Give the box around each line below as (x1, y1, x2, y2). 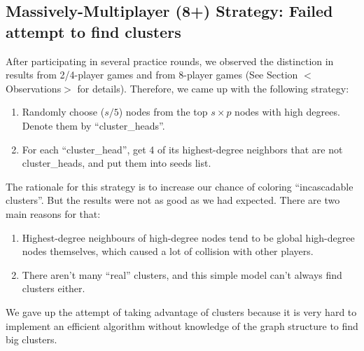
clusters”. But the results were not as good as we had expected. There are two (6, 193, 340, 207)
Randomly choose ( (22, 104, 105, 119)
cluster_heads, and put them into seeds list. (22, 156, 211, 170)
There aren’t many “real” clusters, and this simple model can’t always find (22, 267, 342, 282)
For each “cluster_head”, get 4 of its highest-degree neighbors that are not (22, 142, 343, 156)
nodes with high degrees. (234, 104, 340, 119)
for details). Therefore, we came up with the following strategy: (77, 81, 349, 95)
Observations (6, 81, 62, 95)
